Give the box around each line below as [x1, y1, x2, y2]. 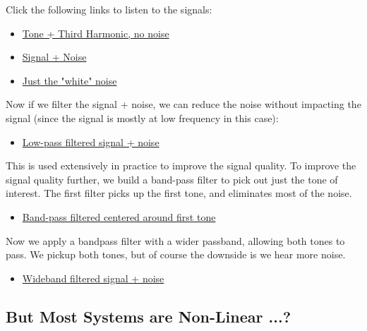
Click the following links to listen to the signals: [6, 2, 212, 16]
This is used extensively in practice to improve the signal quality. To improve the [6, 158, 356, 173]
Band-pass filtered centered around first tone [22, 209, 216, 224]
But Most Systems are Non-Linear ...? [6, 305, 291, 327]
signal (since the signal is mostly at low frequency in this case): [6, 110, 279, 125]
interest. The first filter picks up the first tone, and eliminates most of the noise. [6, 186, 352, 200]
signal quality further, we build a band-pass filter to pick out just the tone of [6, 171, 338, 186]
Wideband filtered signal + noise [22, 270, 164, 285]
